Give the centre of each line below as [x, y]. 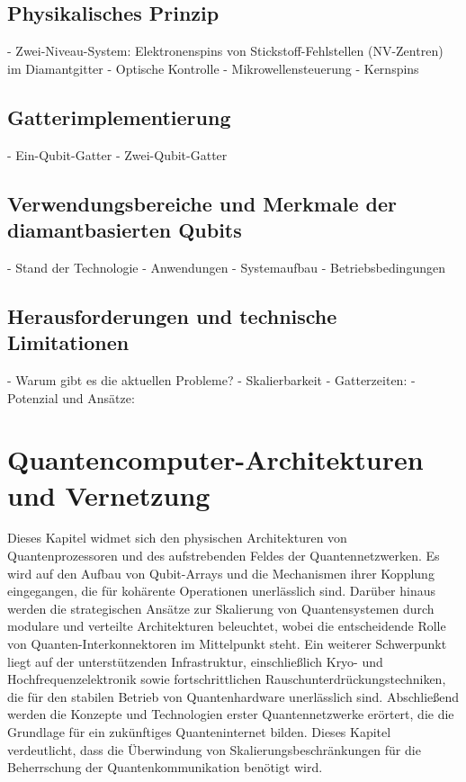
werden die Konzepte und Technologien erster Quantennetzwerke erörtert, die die [231, 714]
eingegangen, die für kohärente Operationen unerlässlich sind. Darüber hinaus [222, 591]
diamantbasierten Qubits [125, 229]
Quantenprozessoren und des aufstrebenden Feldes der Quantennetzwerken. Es [224, 556]
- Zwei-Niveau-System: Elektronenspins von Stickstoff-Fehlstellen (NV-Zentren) [225, 51]
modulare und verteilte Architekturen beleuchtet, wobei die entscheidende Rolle [227, 626]
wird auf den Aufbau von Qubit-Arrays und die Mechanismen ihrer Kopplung [221, 573]
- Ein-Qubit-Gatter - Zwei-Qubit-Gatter [117, 154]
